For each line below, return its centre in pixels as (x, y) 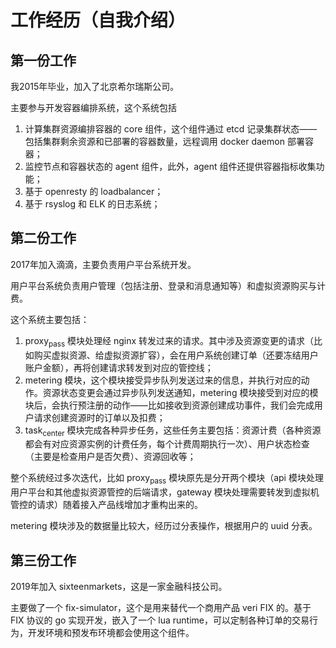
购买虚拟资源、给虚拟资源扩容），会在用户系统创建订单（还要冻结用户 (176, 355)
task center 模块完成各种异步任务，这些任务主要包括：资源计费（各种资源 (173, 431)
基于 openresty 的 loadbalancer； (94, 191)
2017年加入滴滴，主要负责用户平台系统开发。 (103, 264)
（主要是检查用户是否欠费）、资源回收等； (110, 457)
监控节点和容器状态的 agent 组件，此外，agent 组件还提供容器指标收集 (170, 166)
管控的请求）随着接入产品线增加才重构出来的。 (106, 505)
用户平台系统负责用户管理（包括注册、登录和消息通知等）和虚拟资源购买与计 (168, 285)
